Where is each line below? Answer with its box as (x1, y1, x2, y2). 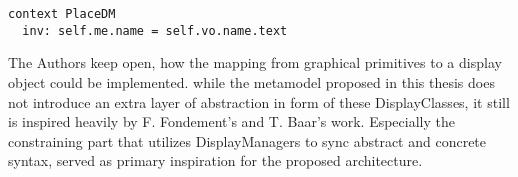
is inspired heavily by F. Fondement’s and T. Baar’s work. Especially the (8, 111, 455, 132)
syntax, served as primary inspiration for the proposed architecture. (8, 150, 423, 171)
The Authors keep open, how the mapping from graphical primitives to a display (8, 52, 502, 73)
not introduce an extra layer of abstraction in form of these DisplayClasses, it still (8, 91, 510, 112)
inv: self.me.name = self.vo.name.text (22, 23, 288, 38)
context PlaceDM (8, 7, 116, 21)
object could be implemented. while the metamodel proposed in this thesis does (8, 71, 495, 92)
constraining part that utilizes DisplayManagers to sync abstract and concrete (8, 130, 487, 151)
